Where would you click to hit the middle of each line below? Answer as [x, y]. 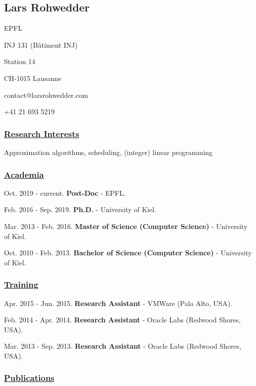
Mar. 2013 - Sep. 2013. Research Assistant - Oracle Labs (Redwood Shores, [123, 346]
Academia [24, 174]
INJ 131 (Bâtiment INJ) [41, 44]
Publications [29, 378]
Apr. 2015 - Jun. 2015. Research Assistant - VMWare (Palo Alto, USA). [118, 303]
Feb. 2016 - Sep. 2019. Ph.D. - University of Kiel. [80, 209]
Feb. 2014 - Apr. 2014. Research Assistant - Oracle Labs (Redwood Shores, [123, 320]
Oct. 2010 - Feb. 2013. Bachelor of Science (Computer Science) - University [128, 253]
